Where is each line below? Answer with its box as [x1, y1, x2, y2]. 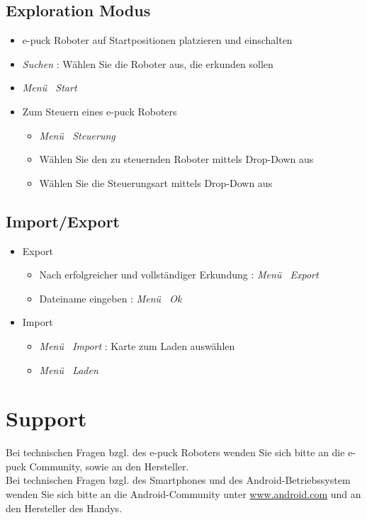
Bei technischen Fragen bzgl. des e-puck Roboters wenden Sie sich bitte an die [6, 445, 345, 460]
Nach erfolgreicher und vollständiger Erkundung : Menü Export [39, 267, 319, 282]
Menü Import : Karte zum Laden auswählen [39, 338, 235, 353]
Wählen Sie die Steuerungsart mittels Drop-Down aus [39, 175, 273, 190]
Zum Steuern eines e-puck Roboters [22, 103, 177, 118]
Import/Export [6, 210, 120, 232]
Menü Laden [39, 362, 98, 377]
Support [6, 404, 87, 433]
